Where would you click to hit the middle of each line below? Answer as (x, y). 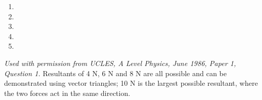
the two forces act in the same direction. (67, 93)
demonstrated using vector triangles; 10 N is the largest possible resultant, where (131, 83)
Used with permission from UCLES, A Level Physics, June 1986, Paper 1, (120, 63)
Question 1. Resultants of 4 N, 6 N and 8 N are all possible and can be (115, 73)
